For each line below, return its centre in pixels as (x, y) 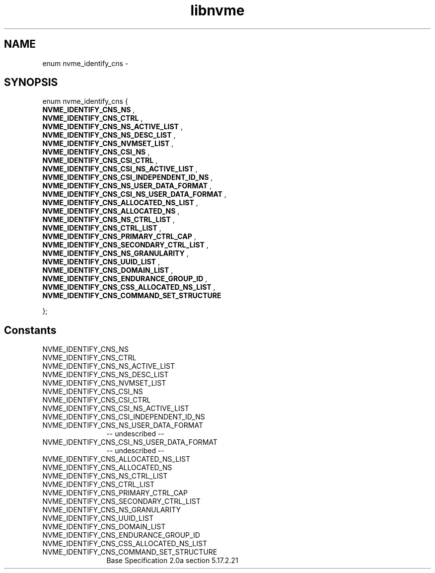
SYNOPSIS (31, 82)
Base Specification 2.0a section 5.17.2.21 (172, 561)
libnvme (217, 10)
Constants (30, 330)
